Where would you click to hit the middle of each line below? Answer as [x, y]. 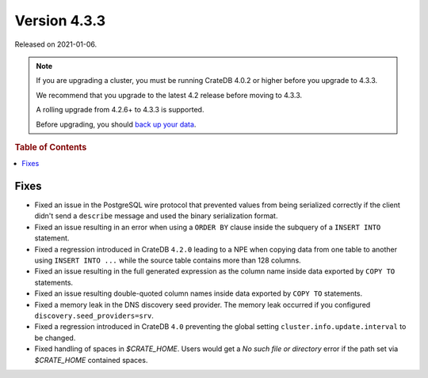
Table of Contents [51, 147]
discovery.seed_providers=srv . [94, 316]
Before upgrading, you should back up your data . [116, 124]
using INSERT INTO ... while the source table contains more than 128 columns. [168, 260]
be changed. [55, 338]
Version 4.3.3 [60, 21]
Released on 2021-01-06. [56, 44]
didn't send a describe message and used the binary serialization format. [156, 216]
